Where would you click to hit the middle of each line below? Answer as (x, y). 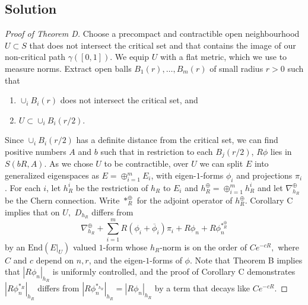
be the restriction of (112, 187)
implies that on (32, 212)
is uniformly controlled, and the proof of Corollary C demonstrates (174, 271)
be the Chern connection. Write (62, 200)
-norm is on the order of (203, 247)
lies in (281, 151)
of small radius (236, 68)
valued (85, 247)
